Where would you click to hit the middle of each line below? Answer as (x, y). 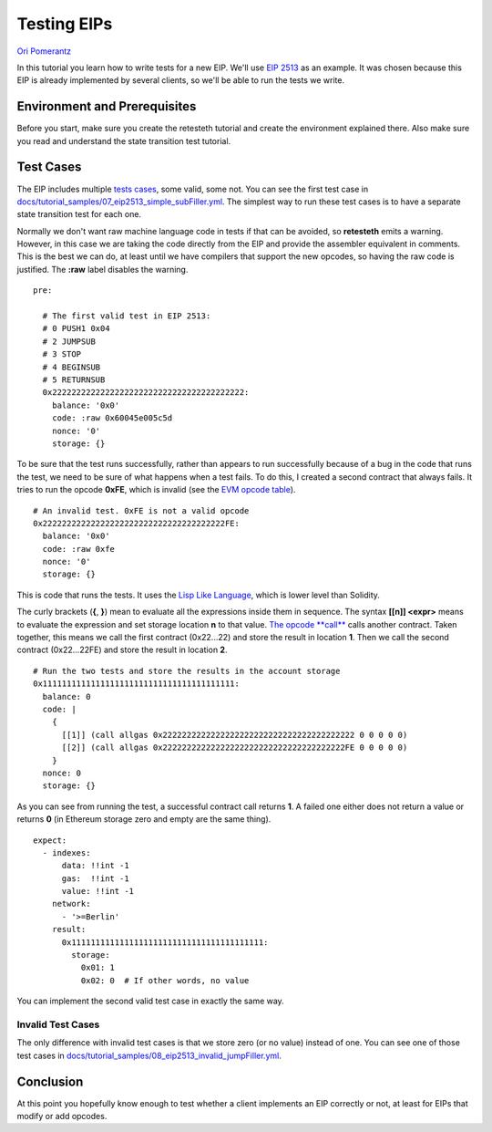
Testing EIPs (65, 24)
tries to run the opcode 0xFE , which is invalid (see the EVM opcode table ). (156, 490)
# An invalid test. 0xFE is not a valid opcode (141, 510)
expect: (50, 840)
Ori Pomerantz (44, 51)
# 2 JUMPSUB (69, 341)
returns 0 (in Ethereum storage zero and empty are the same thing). (144, 819)
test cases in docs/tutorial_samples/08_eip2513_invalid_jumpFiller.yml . (149, 1055)
